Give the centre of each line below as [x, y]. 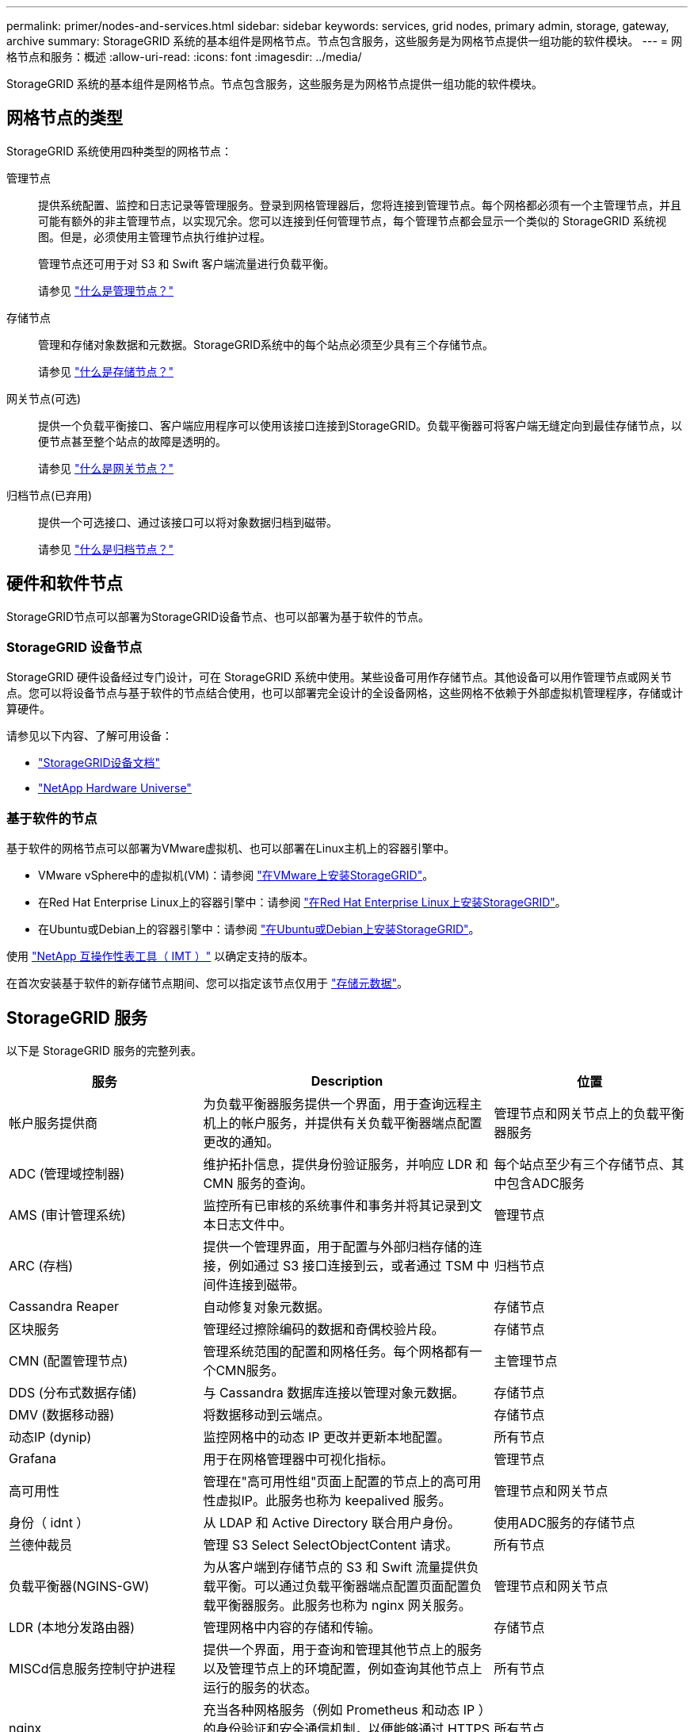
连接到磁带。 [267, 1285]
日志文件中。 [254, 1225]
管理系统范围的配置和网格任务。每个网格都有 [336, 1352]
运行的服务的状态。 [260, 1688]
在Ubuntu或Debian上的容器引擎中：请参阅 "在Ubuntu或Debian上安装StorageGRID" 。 [259, 929]
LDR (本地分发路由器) [72, 1628]
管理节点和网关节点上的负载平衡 [589, 1114]
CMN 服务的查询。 [258, 1184]
